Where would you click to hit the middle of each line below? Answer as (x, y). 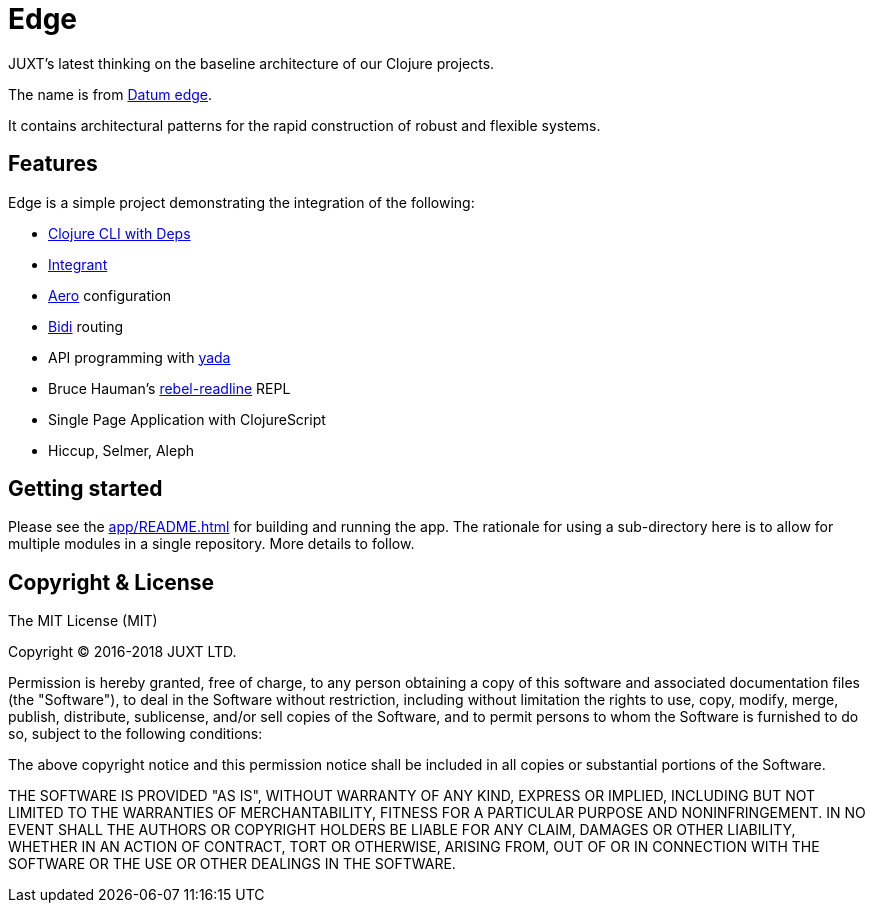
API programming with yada (139, 357)
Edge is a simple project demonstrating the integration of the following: (241, 202)
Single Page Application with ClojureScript (187, 419)
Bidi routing (85, 326)
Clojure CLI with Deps (119, 233)
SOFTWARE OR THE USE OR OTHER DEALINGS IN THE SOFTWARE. (232, 864)
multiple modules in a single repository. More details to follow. (211, 544)
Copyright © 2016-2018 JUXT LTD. (122, 652)
